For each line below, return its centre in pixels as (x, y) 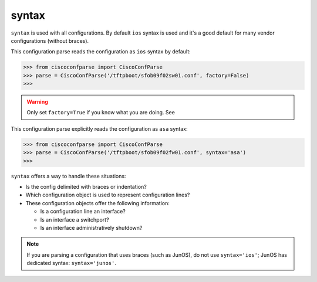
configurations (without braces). (50, 40)
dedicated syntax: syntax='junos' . (72, 263)
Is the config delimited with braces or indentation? (86, 187)
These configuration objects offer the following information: (98, 203)
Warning (37, 102)
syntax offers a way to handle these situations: (68, 176)
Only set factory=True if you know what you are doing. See (101, 113)
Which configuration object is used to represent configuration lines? (108, 195)
